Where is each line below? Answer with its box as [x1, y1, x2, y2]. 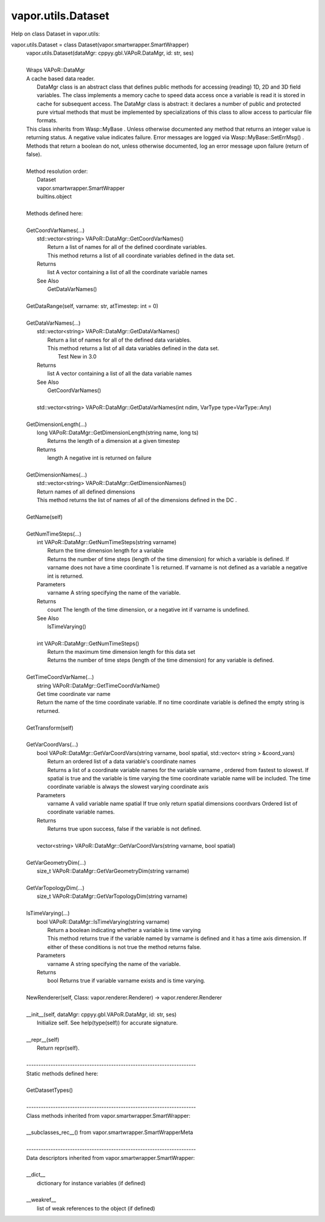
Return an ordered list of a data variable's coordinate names [47, 758, 196, 765]
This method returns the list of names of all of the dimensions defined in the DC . [37, 497, 237, 504]
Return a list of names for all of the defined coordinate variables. [47, 243, 207, 251]
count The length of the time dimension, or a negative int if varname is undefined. [47, 606, 250, 613]
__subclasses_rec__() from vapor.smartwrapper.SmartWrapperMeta [26, 1129, 194, 1136]
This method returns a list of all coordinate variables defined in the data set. [47, 252, 235, 259]
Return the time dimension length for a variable [47, 547, 164, 554]
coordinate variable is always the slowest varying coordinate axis [47, 783, 209, 791]
